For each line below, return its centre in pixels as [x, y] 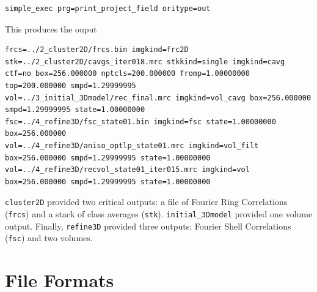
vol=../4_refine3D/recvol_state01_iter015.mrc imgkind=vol [127, 170]
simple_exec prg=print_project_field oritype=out [108, 9]
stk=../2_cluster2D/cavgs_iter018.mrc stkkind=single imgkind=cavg [145, 62]
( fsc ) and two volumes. [49, 238]
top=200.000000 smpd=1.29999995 [71, 85]
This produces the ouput [51, 28]
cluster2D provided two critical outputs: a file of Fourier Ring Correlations [146, 202]
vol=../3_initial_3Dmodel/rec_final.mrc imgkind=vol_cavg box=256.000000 [158, 98]
